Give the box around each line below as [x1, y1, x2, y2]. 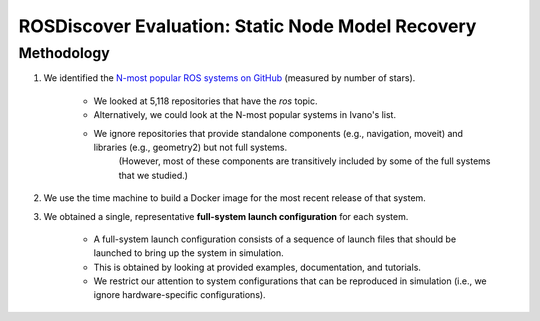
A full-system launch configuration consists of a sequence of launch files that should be [93, 233, 457, 245]
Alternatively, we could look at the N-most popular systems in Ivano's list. [93, 109, 397, 121]
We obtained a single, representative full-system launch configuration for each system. [43, 210, 409, 222]
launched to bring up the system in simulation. [93, 247, 284, 259]
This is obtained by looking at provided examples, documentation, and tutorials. [93, 261, 422, 273]
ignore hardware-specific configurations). [93, 289, 266, 301]
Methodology [18, 44, 110, 62]
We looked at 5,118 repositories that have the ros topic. [93, 95, 319, 107]
